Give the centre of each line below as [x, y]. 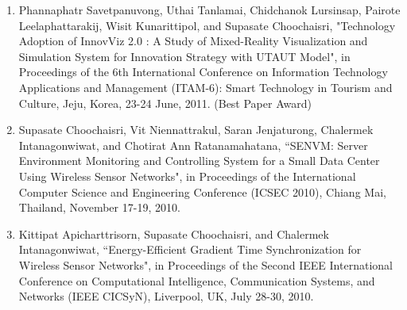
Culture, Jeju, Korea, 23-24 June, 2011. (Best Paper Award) [165, 103]
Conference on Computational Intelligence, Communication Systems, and [197, 280]
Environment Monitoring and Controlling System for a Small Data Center [199, 161]
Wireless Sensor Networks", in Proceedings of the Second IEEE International [205, 264]
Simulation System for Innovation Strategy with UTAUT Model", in [184, 56]
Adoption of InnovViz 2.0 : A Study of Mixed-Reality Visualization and [193, 41]
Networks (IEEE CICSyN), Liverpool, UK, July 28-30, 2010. [166, 296]
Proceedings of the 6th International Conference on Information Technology [203, 72]
